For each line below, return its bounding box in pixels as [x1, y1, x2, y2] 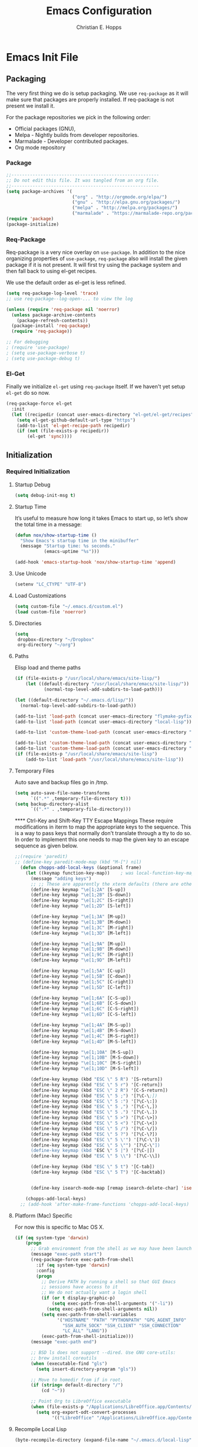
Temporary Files [14, 767, 55, 774]
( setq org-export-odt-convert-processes [36, 1409, 137, 1415]
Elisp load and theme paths [14, 664, 81, 671]
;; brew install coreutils [30, 1355, 97, 1361]
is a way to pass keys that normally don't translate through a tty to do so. [14, 830, 192, 837]
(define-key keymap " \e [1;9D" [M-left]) [30, 957, 131, 963]
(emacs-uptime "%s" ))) [44, 549, 100, 555]
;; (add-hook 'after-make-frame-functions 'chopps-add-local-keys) [20, 1201, 190, 1207]
